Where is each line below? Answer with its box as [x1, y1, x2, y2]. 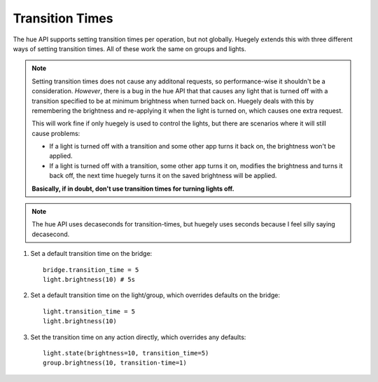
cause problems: [31, 129, 80, 137]
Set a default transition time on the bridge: [30, 250, 153, 258]
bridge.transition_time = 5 [43, 266, 139, 273]
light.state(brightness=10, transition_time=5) [43, 349, 209, 357]
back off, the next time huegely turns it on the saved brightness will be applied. [49, 172, 277, 180]
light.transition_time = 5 [43, 307, 136, 315]
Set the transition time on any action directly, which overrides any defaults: [30, 333, 246, 341]
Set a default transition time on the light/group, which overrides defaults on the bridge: [30, 291, 280, 299]
